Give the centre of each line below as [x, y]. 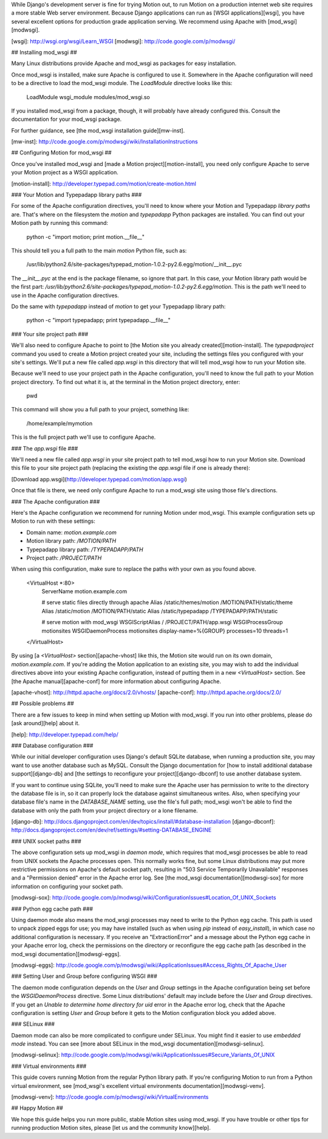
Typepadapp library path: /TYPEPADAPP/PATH [85, 549]
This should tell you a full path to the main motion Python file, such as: [99, 250]
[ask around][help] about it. [46, 723]
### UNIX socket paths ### [46, 841]
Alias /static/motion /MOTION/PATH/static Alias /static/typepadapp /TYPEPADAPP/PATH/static [160, 611]
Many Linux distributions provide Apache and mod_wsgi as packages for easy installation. [124, 63]
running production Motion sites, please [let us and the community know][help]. [111, 1128]
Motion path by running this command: [60, 223]
